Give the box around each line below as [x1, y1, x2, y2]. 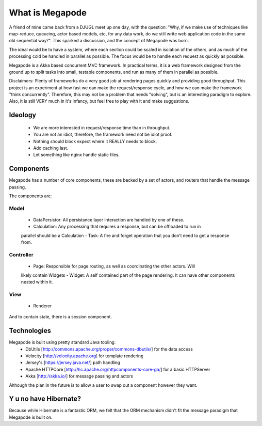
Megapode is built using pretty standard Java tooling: [9, 339, 116, 345]
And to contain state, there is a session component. [9, 314, 112, 320]
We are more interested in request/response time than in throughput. [33, 125, 171, 130]
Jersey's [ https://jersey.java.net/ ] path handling [25, 360, 120, 365]
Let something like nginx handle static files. [33, 152, 120, 158]
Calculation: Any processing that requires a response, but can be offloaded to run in [33, 223, 201, 230]
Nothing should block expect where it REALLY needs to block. [33, 138, 157, 144]
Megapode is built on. [9, 414, 53, 420]
